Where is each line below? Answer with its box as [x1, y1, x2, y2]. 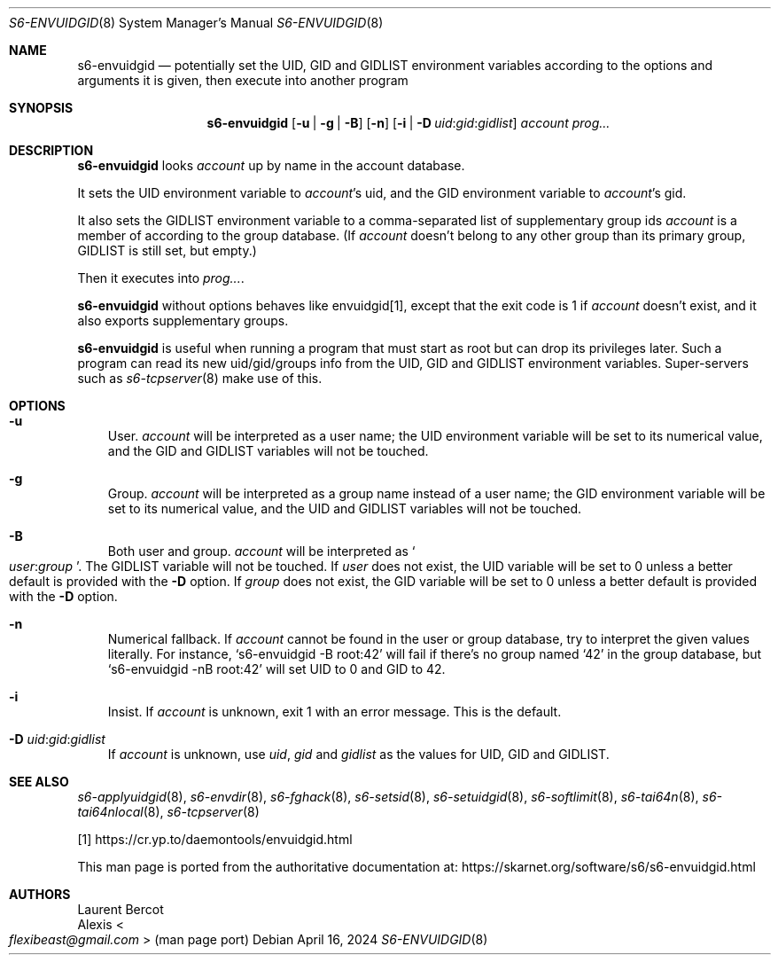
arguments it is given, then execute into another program [77, 73, 408, 88]
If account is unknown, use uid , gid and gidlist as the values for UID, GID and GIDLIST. [107, 747, 610, 762]
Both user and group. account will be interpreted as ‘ [107, 544, 416, 559]
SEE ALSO [9, 774, 69, 789]
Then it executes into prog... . [77, 270, 245, 285]
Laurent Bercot [77, 902, 164, 917]
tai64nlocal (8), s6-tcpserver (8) [77, 804, 260, 819]
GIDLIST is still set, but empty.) [77, 243, 257, 258]
